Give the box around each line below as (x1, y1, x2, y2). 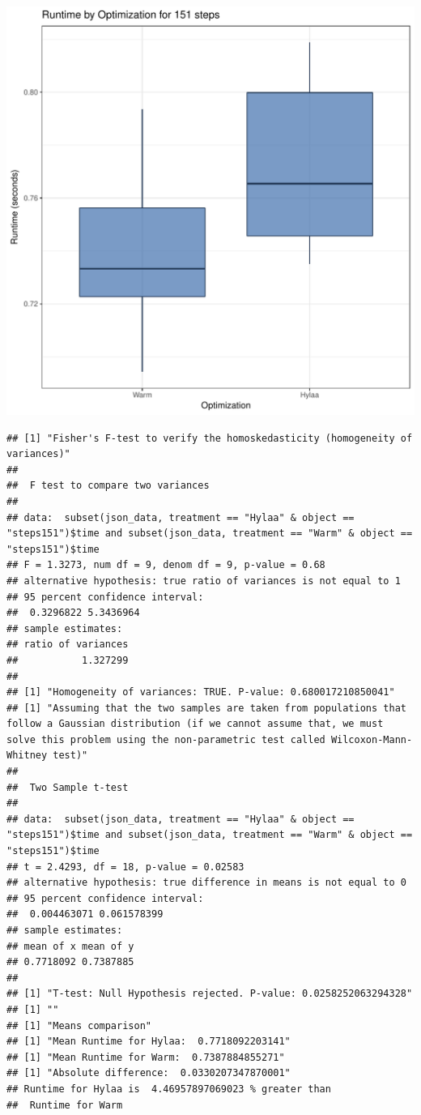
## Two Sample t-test (6, 781, 129, 793)
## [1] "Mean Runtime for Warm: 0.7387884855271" (6, 1051, 285, 1063)
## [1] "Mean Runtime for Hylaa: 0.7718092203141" (6, 1036, 291, 1048)
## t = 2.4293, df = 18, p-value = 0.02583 (6, 861, 245, 873)
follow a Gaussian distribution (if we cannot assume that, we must (6, 718, 384, 730)
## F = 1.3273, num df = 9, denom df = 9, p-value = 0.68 (6, 559, 325, 571)
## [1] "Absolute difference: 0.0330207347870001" (6, 1067, 291, 1079)
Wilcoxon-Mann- (330, 733, 413, 745)
